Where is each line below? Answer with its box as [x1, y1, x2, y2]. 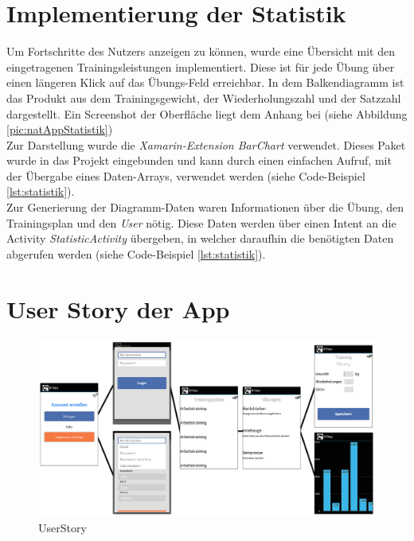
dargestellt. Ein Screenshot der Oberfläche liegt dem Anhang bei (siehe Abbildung [6, 105, 408, 122]
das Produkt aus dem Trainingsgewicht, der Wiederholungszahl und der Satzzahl [6, 89, 401, 106]
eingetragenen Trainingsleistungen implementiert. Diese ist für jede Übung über [6, 58, 395, 75]
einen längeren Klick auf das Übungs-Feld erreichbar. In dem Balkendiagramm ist [6, 74, 404, 91]
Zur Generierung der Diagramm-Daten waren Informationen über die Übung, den [6, 199, 404, 216]
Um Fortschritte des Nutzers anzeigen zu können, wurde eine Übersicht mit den [6, 43, 395, 60]
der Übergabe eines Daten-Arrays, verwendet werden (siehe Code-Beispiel [6, 167, 365, 184]
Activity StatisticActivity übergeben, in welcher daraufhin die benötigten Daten [6, 230, 394, 247]
